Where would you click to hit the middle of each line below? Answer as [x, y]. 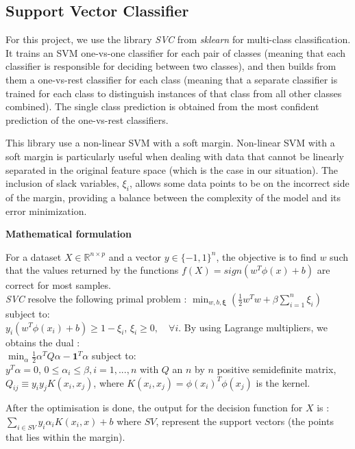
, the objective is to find [266, 256]
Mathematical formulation [69, 234]
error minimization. [46, 210]
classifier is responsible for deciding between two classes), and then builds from [171, 66]
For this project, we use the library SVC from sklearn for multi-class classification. [178, 39]
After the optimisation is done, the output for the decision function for [154, 408]
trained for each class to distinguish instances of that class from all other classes [174, 93]
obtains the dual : [43, 342]
